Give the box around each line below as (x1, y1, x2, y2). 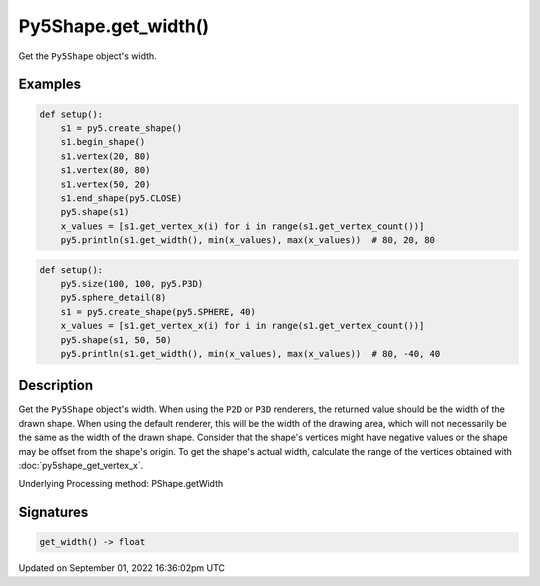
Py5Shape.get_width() (18, 15, 210, 37)
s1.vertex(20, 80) (60, 150, 151, 162)
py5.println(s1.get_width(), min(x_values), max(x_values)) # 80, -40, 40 (60, 348, 441, 359)
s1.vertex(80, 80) (60, 165, 151, 176)
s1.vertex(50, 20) (60, 178, 151, 190)
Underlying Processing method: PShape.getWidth (18, 478, 224, 490)
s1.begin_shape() (60, 136, 146, 148)
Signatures (18, 504, 89, 521)
